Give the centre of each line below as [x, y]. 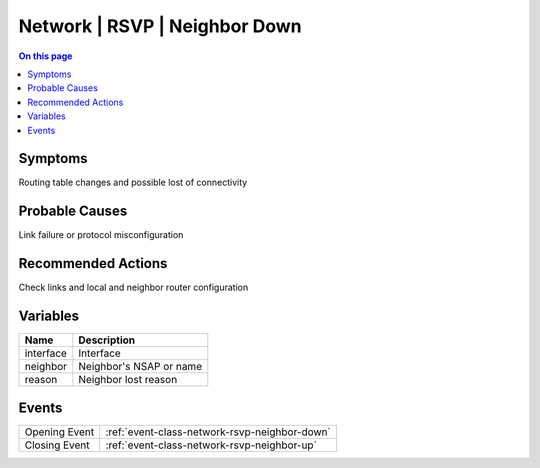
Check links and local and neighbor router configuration [133, 287]
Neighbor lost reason [128, 380]
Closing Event [57, 445]
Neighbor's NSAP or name [140, 367]
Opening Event [59, 432]
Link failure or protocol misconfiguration [101, 235]
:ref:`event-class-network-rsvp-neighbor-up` [211, 445]
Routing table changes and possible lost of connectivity [133, 182]
